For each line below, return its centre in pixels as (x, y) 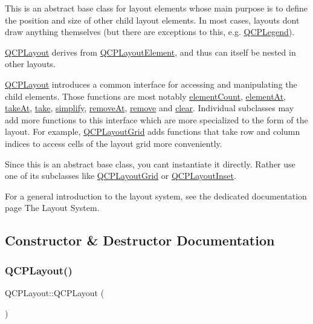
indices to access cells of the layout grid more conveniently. (114, 143)
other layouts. (30, 64)
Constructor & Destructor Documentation (140, 240)
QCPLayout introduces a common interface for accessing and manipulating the (151, 84)
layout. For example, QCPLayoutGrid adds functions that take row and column (153, 131)
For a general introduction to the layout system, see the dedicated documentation (156, 196)
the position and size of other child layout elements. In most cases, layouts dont (152, 20)
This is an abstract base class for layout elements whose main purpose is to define (156, 8)
